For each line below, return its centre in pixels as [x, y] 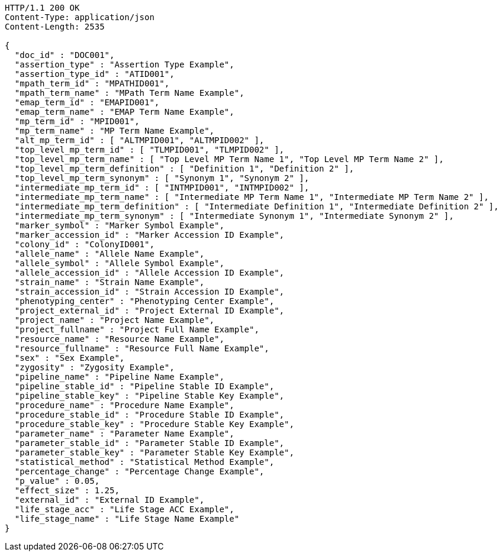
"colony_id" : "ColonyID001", [84, 244]
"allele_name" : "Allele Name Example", [110, 254]
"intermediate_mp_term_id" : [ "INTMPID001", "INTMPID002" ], [162, 188]
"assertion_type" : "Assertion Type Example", [124, 64]
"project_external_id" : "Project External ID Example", [149, 311]
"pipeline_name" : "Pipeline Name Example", [119, 377]
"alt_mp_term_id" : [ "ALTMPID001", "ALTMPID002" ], [139, 140]
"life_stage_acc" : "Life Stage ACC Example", [124, 509]
